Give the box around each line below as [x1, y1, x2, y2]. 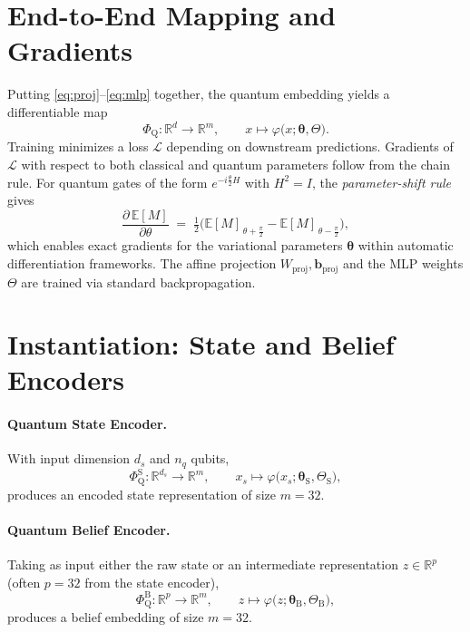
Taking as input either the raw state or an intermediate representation [7, 555, 398, 574]
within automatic [357, 236, 454, 255]
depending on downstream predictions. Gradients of [166, 137, 454, 156]
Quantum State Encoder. [7, 414, 167, 433]
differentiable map [7, 102, 108, 121]
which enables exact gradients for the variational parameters [7, 236, 343, 255]
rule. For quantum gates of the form [7, 172, 208, 191]
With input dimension [7, 449, 131, 468]
